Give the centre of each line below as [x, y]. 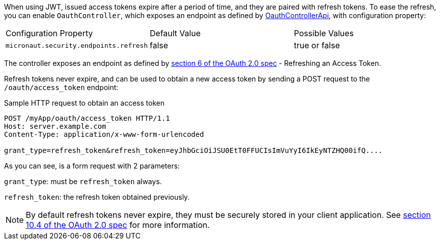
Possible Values [324, 33]
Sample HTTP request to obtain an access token [84, 103]
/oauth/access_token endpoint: [61, 87]
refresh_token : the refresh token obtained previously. [97, 197]
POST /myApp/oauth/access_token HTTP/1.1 [87, 118]
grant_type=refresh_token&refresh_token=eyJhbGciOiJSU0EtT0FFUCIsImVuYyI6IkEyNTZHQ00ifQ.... [194, 150]
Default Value [175, 33]
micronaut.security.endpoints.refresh [77, 45]
